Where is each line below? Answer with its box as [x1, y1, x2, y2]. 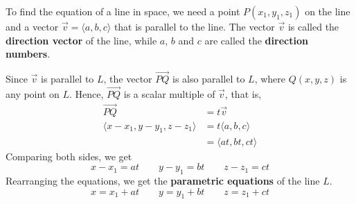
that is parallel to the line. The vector [114, 19, 275, 33]
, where [254, 71, 286, 85]
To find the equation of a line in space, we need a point [6, 4, 240, 18]
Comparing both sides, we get [6, 148, 132, 163]
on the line [305, 4, 350, 18]
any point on [6, 86, 60, 101]
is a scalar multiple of [123, 86, 215, 101]
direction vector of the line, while [6, 33, 157, 47]
